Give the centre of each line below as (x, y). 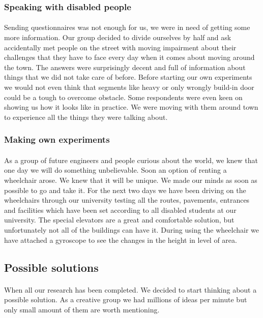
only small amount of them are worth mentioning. (82, 309)
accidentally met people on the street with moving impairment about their (120, 47)
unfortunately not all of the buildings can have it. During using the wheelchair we (132, 229)
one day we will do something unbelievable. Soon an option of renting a (115, 170)
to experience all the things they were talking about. (86, 117)
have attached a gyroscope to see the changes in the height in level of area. (121, 240)
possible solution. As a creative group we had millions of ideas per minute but (126, 299)
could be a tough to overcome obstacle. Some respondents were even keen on (123, 97)
